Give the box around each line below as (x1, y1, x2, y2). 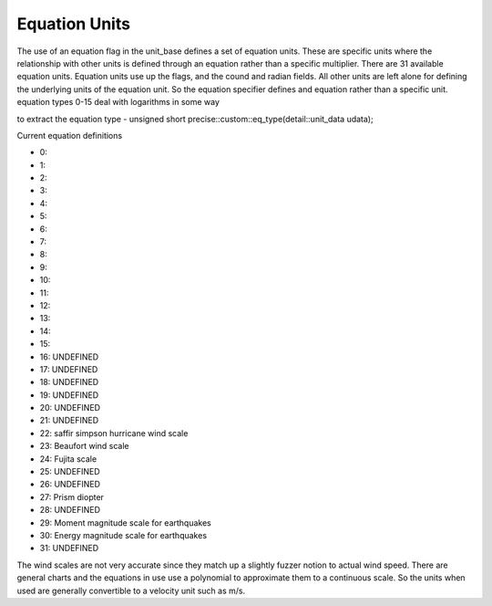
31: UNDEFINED (39, 543, 99, 554)
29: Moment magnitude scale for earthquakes (39, 517, 211, 528)
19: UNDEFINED (39, 389, 99, 401)
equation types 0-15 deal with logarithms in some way (16, 97, 220, 108)
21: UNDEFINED (39, 415, 99, 426)
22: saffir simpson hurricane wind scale (39, 427, 189, 438)
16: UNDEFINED (39, 351, 99, 362)
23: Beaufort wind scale (39, 441, 129, 452)
